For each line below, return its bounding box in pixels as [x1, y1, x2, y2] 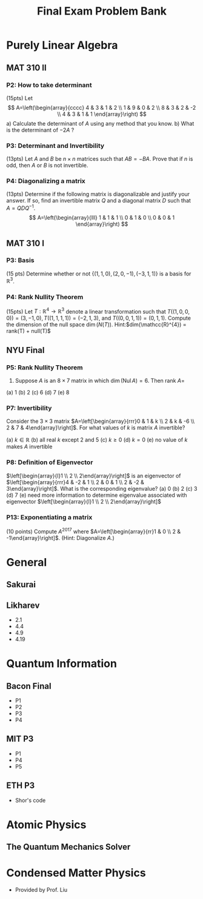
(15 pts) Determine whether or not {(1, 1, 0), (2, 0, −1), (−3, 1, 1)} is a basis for [6, 270, 191, 277]
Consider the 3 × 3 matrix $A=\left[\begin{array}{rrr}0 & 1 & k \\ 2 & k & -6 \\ [6, 417, 195, 425]
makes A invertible [6, 443, 53, 450]
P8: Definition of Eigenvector [6, 458, 93, 466]
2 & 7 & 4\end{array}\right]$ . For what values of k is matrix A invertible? [6, 424, 185, 431]
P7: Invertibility [6, 404, 52, 412]
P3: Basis [6, 256, 35, 264]
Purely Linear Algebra [6, 38, 118, 52]
